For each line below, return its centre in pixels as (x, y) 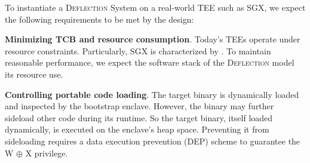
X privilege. (47, 153)
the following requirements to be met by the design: (99, 19)
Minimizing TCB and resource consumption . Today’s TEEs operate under (153, 39)
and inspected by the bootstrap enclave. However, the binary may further (139, 106)
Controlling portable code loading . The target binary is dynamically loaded (152, 94)
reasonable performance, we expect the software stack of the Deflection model (150, 62)
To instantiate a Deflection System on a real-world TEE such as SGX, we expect (155, 7)
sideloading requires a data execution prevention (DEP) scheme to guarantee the (153, 141)
